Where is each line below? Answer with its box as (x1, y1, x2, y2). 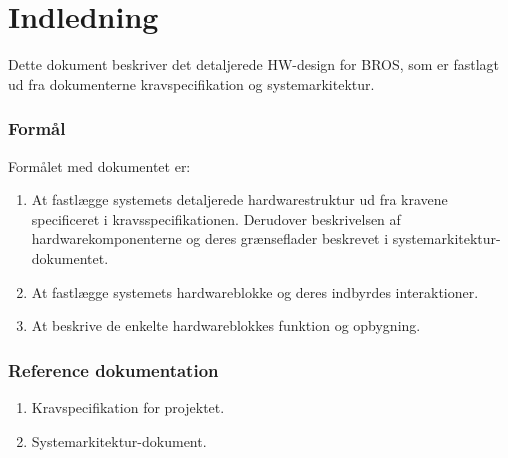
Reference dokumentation (8, 357, 219, 382)
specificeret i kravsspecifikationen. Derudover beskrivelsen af (31, 208, 401, 229)
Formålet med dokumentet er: (8, 155, 191, 176)
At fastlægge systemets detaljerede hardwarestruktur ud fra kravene (31, 189, 448, 210)
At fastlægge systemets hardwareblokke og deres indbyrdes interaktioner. (31, 281, 479, 302)
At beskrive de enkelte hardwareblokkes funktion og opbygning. (31, 315, 421, 336)
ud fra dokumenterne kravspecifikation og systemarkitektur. (8, 73, 375, 94)
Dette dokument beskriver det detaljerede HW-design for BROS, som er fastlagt (8, 54, 500, 75)
